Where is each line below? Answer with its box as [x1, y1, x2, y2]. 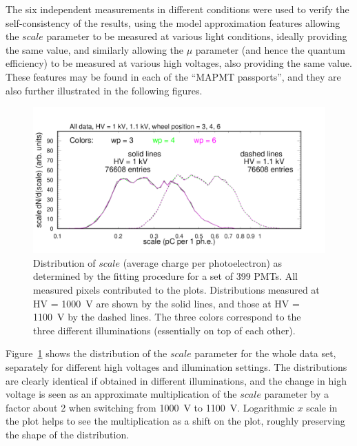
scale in [306, 400, 338, 414]
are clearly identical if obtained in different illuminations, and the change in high [6, 373, 347, 387]
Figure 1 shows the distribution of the [6, 346, 167, 361]
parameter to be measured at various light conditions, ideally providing [46, 29, 347, 43]
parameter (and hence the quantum [195, 42, 345, 57]
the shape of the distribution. [6, 427, 130, 441]
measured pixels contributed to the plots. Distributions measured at [33, 282, 320, 296]
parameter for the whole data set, [194, 346, 336, 361]
